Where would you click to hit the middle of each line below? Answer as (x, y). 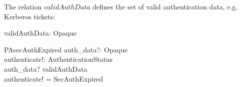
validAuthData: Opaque (40, 33)
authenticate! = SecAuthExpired (54, 78)
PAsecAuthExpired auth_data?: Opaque (66, 49)
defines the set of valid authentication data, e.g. (165, 6)
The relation (23, 6)
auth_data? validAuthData (46, 68)
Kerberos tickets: (30, 16)
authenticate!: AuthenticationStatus (58, 59)
